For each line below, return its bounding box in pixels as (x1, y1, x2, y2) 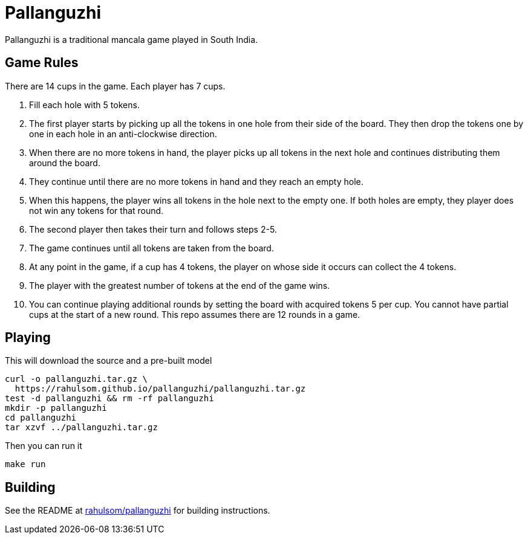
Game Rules (5, 55, 79, 71)
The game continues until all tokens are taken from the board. (29, 242, 274, 253)
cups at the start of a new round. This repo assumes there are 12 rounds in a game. (29, 309, 360, 320)
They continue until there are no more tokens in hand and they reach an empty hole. (29, 176, 363, 187)
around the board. (29, 157, 100, 168)
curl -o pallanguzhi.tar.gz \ (5, 374, 148, 384)
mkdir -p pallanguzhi (5, 403, 107, 413)
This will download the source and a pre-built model (5, 355, 212, 366)
